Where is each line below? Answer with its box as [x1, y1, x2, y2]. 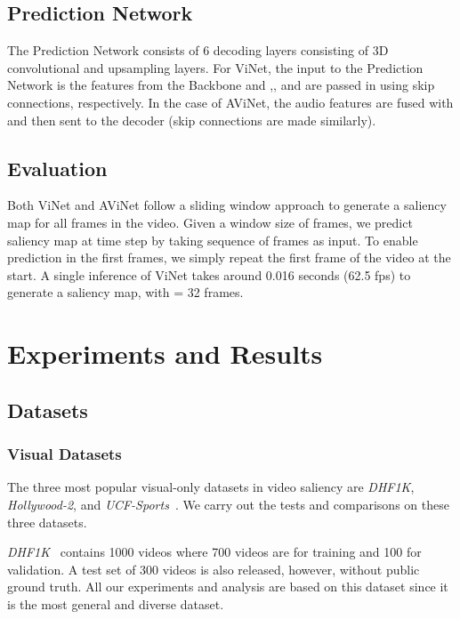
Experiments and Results [7, 335, 323, 372]
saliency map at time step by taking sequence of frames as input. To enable [7, 230, 418, 249]
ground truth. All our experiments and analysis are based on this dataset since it [7, 577, 448, 596]
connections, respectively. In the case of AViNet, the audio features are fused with [7, 92, 454, 111]
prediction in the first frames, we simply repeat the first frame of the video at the [7, 248, 451, 267]
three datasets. [7, 512, 87, 531]
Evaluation [7, 154, 108, 181]
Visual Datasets [7, 443, 122, 465]
